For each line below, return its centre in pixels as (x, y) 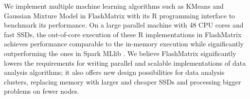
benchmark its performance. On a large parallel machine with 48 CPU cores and (124, 25)
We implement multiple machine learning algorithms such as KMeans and (114, 6)
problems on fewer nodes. (42, 91)
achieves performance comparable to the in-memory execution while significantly (124, 44)
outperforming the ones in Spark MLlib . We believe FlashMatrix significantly (120, 53)
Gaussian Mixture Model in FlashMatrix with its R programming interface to (120, 15)
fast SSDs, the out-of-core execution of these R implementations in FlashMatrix (123, 34)
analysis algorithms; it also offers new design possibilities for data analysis (114, 72)
